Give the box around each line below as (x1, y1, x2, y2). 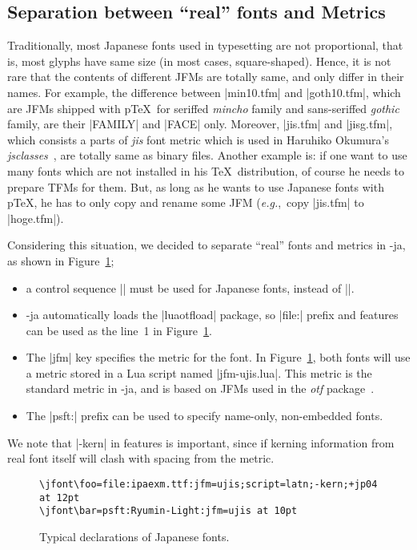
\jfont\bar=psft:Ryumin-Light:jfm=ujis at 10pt (39, 505, 298, 517)
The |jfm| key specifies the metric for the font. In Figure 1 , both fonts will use (26, 349, 411, 366)
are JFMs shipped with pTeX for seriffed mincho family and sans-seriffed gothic (7, 99, 399, 116)
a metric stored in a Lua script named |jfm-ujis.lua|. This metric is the (26, 364, 372, 381)
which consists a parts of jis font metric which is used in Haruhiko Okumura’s (7, 131, 390, 148)
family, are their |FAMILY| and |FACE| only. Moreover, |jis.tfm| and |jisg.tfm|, (7, 115, 393, 132)
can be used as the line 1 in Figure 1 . (26, 322, 212, 338)
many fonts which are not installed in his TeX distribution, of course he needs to (7, 162, 405, 179)
